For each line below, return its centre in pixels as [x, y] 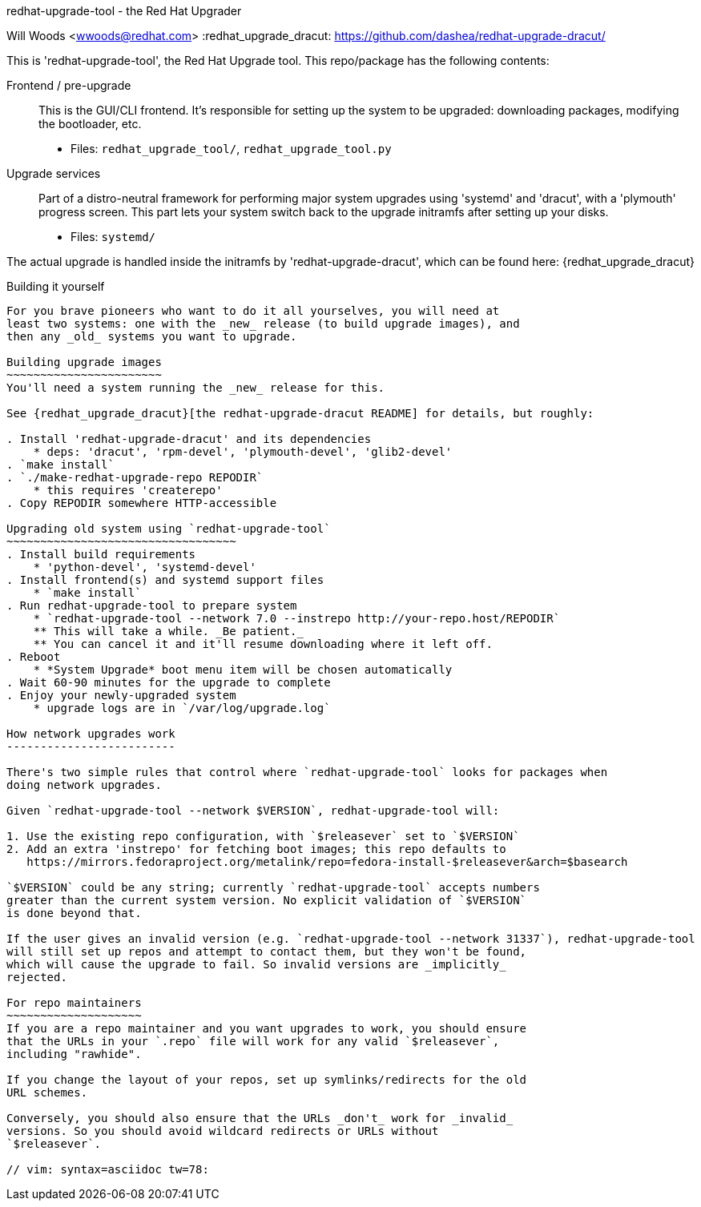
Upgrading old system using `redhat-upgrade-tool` [169, 529]
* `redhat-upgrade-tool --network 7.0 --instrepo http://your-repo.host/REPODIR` [297, 618]
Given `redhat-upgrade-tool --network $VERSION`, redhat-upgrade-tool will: [253, 811]
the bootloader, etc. [90, 124]
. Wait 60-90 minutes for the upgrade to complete [169, 682]
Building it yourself [56, 286]
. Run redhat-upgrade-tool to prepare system [152, 606]
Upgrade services [54, 173]
